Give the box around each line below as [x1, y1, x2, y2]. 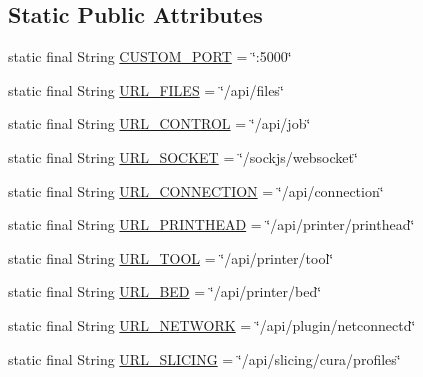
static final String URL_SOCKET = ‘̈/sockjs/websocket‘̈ [8, 146, 358, 167]
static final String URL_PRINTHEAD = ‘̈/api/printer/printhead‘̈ [8, 214, 415, 235]
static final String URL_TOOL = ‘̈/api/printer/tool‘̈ [8, 247, 334, 268]
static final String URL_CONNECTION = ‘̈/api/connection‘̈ [8, 180, 384, 201]
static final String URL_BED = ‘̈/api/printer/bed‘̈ [8, 281, 322, 302]
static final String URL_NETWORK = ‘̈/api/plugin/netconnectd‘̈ [8, 314, 416, 335]
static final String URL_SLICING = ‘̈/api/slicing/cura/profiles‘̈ [8, 348, 401, 369]
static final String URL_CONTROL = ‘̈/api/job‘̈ [8, 113, 311, 134]
